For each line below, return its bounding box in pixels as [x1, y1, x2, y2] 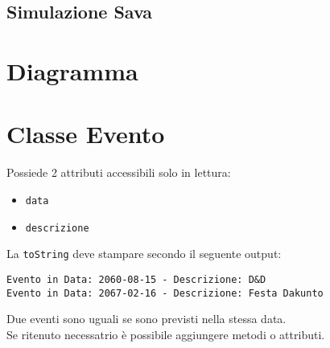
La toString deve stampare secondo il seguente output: [6, 245, 282, 262]
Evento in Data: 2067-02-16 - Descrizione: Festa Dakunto [6, 287, 324, 299]
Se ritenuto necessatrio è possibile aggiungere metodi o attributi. [6, 325, 325, 342]
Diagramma [6, 54, 138, 87]
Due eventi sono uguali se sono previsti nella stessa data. [6, 310, 287, 327]
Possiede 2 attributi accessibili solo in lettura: [6, 164, 231, 181]
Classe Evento [6, 117, 165, 150]
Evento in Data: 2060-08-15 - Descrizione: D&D [6, 273, 266, 285]
